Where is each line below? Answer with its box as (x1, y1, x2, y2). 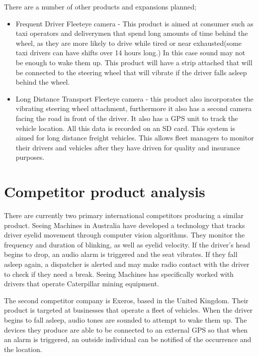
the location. (4, 344, 42, 354)
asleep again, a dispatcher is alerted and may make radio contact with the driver (4, 259, 250, 269)
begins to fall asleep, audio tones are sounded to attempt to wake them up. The (4, 314, 247, 325)
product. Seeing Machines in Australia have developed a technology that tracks (4, 220, 245, 230)
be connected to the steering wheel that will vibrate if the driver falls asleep (15, 67, 247, 77)
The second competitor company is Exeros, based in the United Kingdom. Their (4, 295, 249, 305)
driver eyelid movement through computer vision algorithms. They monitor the (4, 230, 245, 240)
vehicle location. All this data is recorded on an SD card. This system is (15, 122, 235, 133)
